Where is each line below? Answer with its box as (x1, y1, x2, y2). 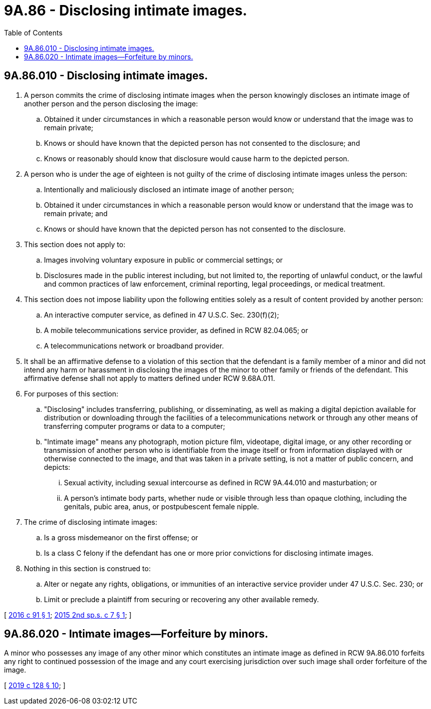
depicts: (44, 462, 70, 471)
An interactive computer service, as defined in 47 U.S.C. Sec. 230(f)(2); (44, 310, 279, 319)
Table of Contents (4, 28, 63, 37)
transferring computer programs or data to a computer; (44, 421, 225, 430)
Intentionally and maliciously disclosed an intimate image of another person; (44, 185, 294, 194)
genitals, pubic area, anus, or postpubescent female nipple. (64, 502, 259, 511)
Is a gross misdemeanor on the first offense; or (44, 533, 198, 542)
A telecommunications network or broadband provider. (44, 341, 224, 350)
